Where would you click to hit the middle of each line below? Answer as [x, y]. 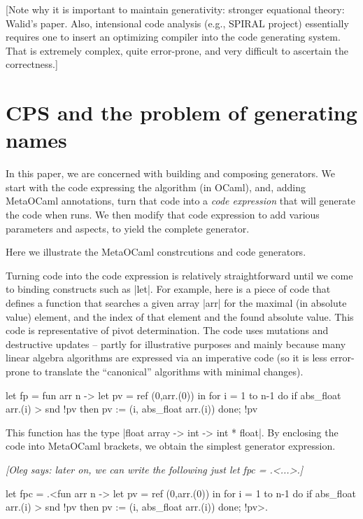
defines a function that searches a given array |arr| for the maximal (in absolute [176, 303]
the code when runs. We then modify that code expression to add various [163, 215]
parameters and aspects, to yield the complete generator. [128, 228]
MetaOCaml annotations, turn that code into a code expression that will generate [180, 201]
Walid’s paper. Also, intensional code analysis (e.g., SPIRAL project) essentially [177, 23]
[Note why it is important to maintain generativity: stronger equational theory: [175, 9]
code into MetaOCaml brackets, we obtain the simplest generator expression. [171, 446]
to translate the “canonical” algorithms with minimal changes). [168, 371]
